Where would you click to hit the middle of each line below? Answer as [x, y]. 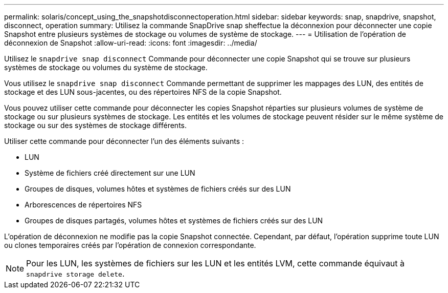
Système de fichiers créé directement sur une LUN [110, 173]
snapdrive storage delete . [75, 274]
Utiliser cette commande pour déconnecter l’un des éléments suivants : [124, 141]
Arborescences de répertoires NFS [83, 205]
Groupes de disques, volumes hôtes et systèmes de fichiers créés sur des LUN [158, 189]
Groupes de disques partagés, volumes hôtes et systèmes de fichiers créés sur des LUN [174, 221]
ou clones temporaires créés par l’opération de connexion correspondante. [130, 245]
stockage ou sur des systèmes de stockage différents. [96, 125]
